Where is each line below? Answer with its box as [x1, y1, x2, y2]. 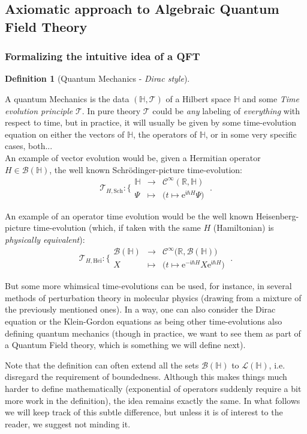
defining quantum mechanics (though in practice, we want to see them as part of [5, 326, 301, 339]
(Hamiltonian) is [213, 221, 274, 234]
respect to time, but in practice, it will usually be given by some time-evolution [5, 116, 297, 129]
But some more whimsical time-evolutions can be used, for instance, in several [5, 280, 292, 292]
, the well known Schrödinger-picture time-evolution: [49, 163, 242, 176]
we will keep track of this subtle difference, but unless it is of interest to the [5, 406, 283, 418]
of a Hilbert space [165, 92, 231, 105]
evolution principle [5, 104, 73, 117]
